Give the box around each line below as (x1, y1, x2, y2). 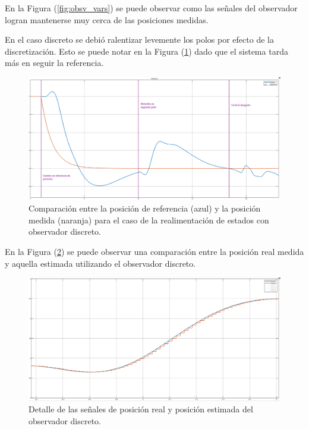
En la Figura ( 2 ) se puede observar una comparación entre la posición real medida (5, 245, 304, 257)
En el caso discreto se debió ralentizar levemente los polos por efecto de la (5, 33, 274, 46)
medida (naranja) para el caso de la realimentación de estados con (29, 213, 269, 226)
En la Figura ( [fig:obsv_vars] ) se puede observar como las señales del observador (5, 2, 298, 14)
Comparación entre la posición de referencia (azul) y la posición (29, 202, 261, 214)
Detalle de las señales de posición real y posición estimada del (29, 403, 253, 415)
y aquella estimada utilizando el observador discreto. (5, 257, 196, 269)
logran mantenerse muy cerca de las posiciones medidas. (5, 13, 209, 26)
